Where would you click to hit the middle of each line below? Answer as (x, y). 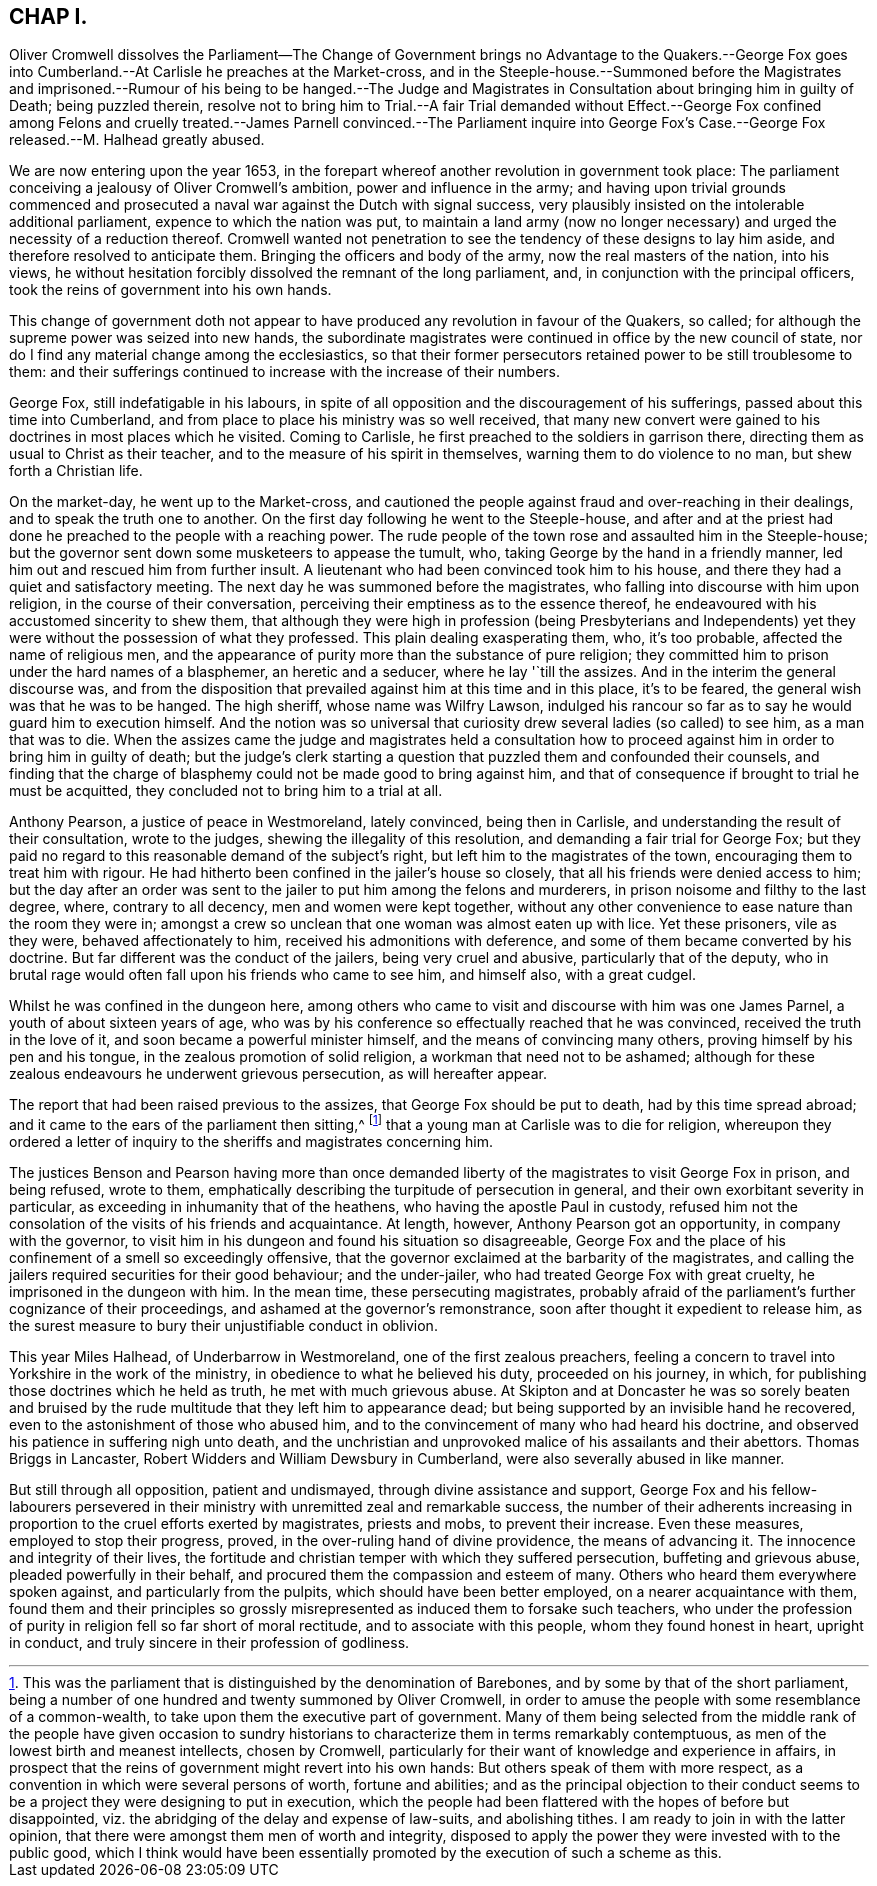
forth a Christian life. (76, 471)
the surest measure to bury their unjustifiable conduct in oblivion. (223, 1326)
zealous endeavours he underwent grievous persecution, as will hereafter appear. (278, 1074)
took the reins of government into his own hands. (170, 290)
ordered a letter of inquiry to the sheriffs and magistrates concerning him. (251, 1142)
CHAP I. (48, 16)
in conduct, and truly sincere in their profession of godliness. (209, 1643)
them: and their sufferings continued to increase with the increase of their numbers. (285, 372)
